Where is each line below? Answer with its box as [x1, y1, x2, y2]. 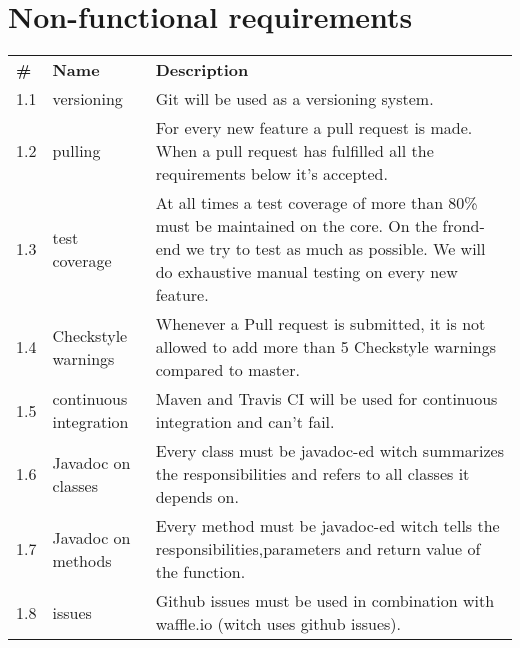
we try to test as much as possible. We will [185, 237, 486, 261]
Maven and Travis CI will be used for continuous [155, 387, 498, 411]
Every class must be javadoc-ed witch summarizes [155, 439, 504, 463]
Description [155, 58, 249, 82]
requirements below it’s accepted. [155, 162, 388, 186]
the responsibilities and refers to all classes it [155, 462, 470, 486]
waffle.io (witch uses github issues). [155, 612, 402, 636]
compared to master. [155, 358, 300, 382]
